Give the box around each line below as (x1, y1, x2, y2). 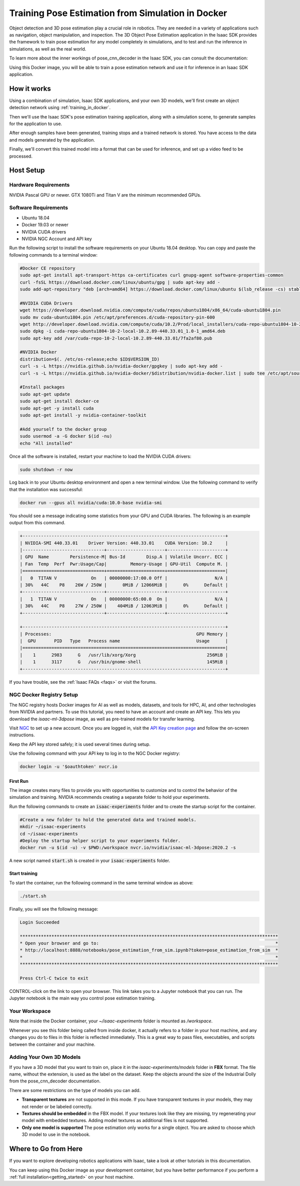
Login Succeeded (19, 919, 60, 925)
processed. (9, 153, 32, 159)
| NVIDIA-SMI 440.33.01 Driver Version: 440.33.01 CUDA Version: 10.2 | (19, 540, 228, 546)
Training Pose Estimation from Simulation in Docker (9, 8, 227, 19)
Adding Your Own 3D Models (9, 1053, 81, 1060)
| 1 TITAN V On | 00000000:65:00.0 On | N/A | (19, 596, 228, 602)
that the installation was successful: (9, 486, 83, 492)
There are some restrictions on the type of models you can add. (9, 1087, 141, 1093)
